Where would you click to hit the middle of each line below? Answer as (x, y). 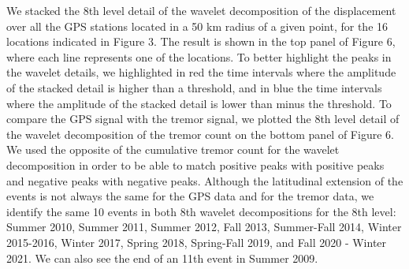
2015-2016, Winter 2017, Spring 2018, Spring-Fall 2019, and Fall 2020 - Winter (197, 242)
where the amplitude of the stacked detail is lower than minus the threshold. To (199, 103)
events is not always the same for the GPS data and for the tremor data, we (190, 196)
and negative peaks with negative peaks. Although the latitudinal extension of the (205, 180)
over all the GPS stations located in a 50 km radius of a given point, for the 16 (197, 26)
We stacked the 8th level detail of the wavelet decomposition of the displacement (201, 10)
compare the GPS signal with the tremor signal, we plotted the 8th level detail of (203, 119)
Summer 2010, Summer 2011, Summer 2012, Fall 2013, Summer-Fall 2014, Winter (204, 227)
